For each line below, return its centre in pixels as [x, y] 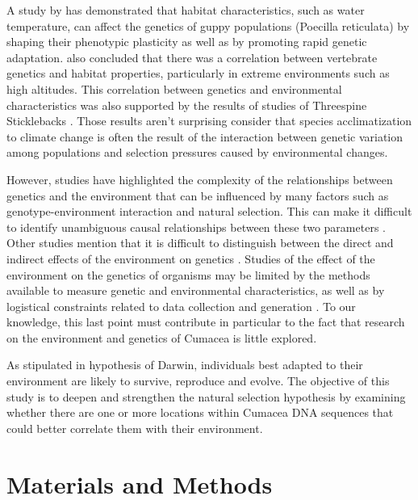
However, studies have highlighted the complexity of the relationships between [200, 179]
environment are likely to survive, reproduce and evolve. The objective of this [198, 381]
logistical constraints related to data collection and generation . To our [181, 306]
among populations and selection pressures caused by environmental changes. [197, 152]
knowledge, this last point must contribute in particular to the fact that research [206, 322]
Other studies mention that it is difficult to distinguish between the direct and [200, 243]
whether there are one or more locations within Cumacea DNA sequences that [200, 412]
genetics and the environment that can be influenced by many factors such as [198, 195]
